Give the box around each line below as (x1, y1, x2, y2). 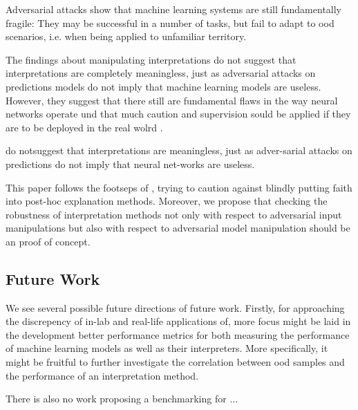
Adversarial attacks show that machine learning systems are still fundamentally (6, 2, 342, 16)
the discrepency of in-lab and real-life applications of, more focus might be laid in (6, 314, 351, 328)
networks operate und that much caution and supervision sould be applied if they (6, 106, 351, 121)
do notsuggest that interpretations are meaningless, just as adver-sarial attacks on (6, 143, 352, 158)
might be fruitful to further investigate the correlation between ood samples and (6, 355, 345, 369)
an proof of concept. (6, 234, 91, 248)
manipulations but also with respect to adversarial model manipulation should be (6, 221, 350, 235)
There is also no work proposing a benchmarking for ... (6, 391, 238, 406)
